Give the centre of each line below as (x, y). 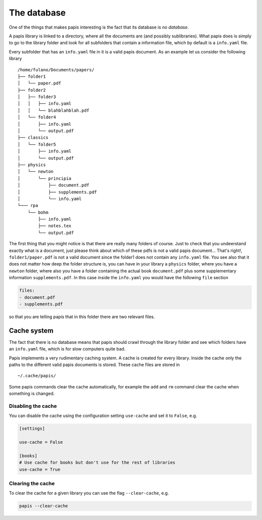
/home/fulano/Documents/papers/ (56, 70)
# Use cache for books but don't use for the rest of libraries (97, 463)
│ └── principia (45, 178)
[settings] (32, 429)
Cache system (31, 330)
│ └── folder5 (37, 144)
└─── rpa (28, 206)
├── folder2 (32, 90)
